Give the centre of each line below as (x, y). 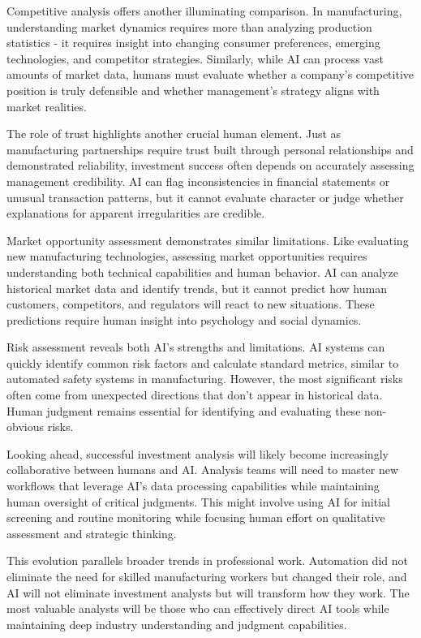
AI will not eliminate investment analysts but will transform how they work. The (208, 592)
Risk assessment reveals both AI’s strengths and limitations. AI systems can (196, 347)
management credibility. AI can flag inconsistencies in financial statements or (198, 181)
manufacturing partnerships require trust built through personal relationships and (210, 149)
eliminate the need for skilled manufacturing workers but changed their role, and (207, 576)
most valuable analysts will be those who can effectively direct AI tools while (198, 608)
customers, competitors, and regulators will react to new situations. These (191, 304)
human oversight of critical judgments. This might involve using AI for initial (198, 501)
